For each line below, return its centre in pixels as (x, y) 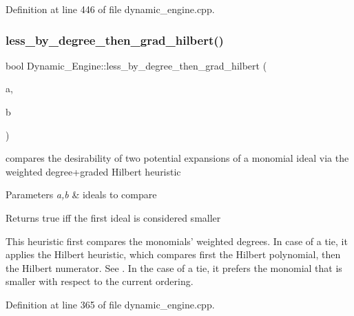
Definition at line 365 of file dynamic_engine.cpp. (110, 304)
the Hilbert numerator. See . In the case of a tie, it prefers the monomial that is (174, 267)
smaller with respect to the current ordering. (100, 281)
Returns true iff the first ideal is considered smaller (113, 217)
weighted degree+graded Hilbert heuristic (93, 171)
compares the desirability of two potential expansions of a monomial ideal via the (177, 158)
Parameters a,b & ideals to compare (81, 194)
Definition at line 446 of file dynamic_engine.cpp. (110, 9)
